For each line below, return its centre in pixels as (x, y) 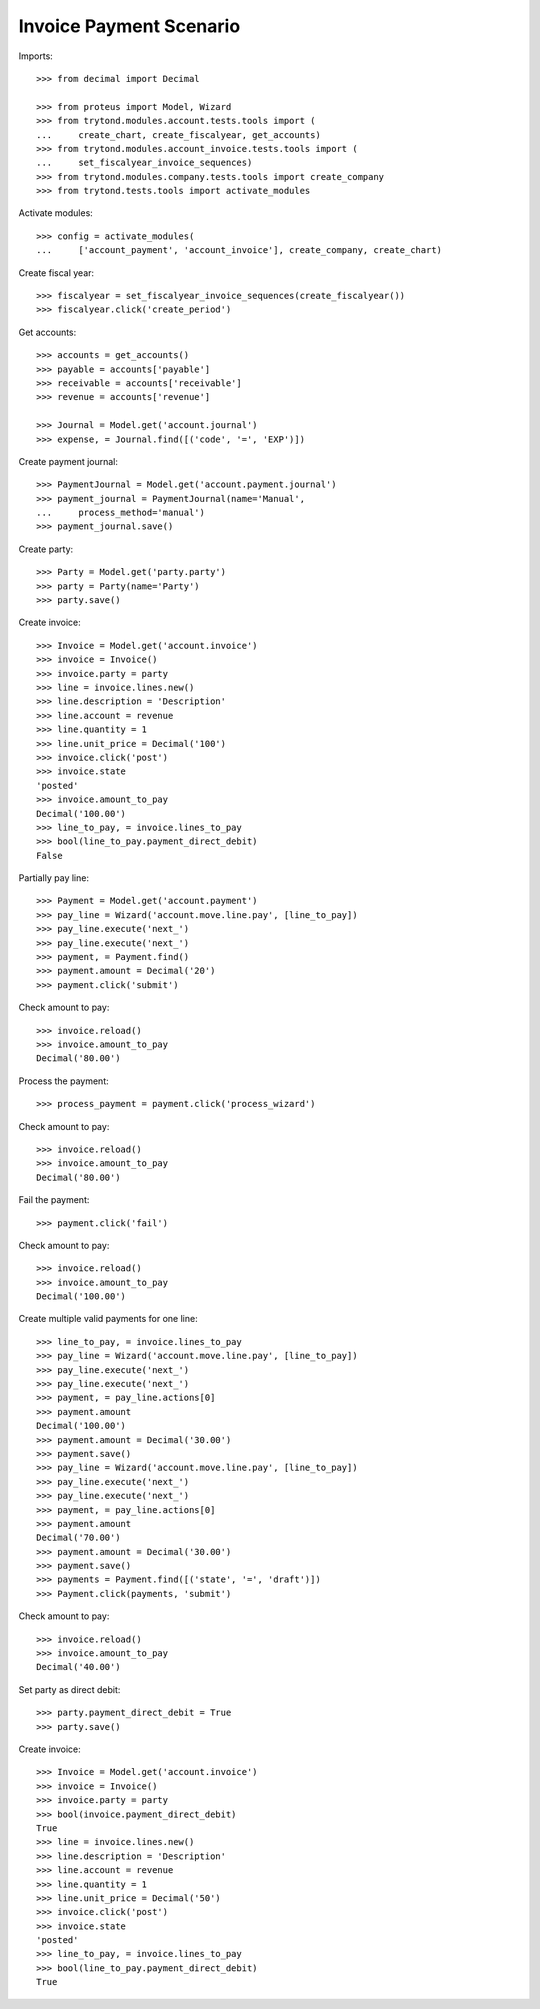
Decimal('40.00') (78, 1667)
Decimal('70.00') (78, 1538)
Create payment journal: (68, 461)
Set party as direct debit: (69, 1689)
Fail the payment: (54, 1200)
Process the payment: (63, 1081)
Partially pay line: (54, 878)
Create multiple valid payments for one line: (108, 1319)
